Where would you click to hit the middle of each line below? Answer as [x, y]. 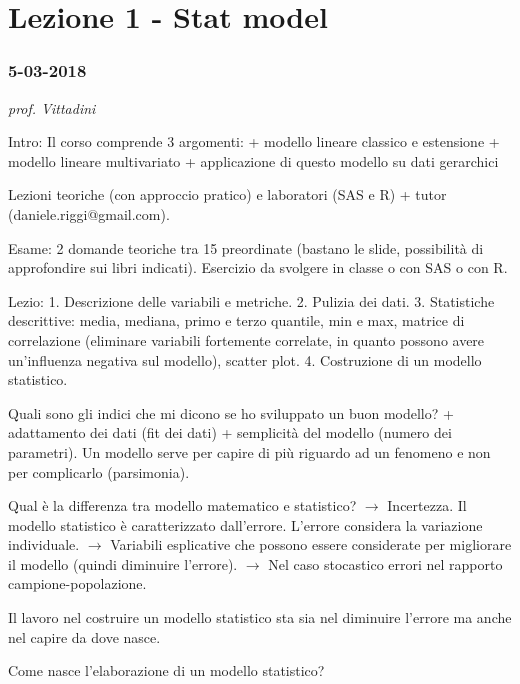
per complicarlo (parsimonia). [99, 471]
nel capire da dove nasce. [84, 636]
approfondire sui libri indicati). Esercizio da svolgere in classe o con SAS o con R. [258, 267]
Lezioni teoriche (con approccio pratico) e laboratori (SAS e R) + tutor [227, 194]
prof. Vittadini [52, 107]
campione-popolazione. [77, 583]
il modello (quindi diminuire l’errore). [123, 563]
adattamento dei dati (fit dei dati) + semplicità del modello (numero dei [230, 432]
